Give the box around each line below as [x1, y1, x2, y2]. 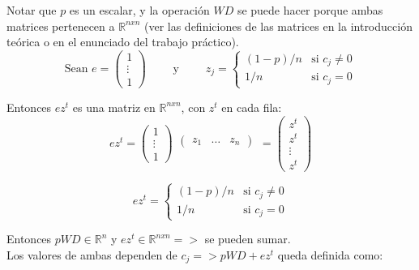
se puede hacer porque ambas [237, 2, 383, 18]
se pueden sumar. [204, 230, 291, 247]
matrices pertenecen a [6, 17, 115, 34]
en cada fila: [221, 98, 282, 115]
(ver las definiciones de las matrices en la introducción [143, 17, 413, 34]
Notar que [6, 2, 57, 18]
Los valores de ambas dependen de [6, 246, 177, 264]
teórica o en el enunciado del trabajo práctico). [6, 33, 239, 50]
